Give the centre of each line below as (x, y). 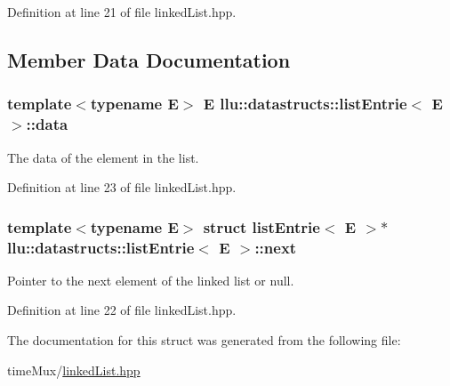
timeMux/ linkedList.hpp (74, 370)
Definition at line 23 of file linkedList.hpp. (122, 187)
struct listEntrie (261, 226)
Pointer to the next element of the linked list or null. (151, 280)
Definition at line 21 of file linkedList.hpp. (122, 12)
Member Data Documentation (149, 59)
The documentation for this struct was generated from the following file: (204, 340)
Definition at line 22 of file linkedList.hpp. (122, 310)
